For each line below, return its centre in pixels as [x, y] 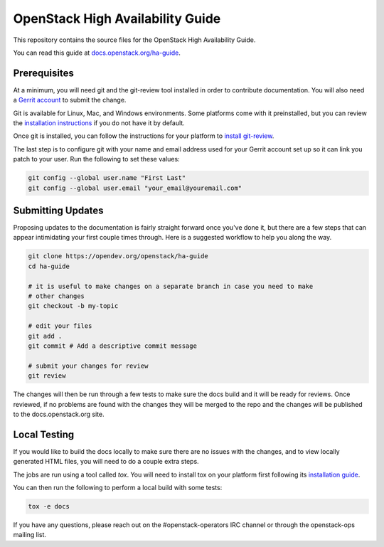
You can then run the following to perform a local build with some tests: [118, 487]
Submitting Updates [58, 210]
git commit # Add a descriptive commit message [112, 346]
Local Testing [44, 434]
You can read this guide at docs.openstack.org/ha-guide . [97, 53]
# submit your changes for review [88, 366]
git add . [45, 336]
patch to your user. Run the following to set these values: [97, 159]
